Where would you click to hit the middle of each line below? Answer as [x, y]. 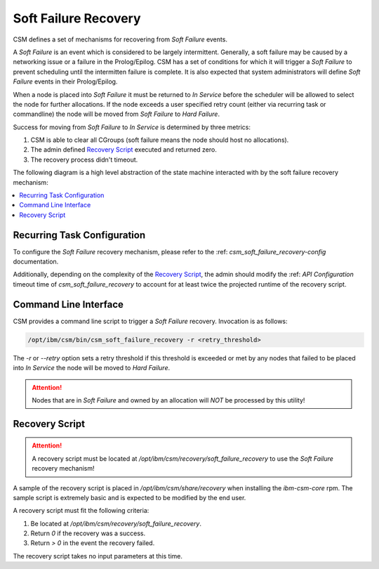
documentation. [36, 262]
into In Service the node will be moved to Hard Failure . [92, 368]
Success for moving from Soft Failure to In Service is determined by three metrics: [132, 127]
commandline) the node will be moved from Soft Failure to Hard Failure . [117, 114]
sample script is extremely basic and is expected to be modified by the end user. [129, 497]
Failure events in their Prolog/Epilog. [65, 81]
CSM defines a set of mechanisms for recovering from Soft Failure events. [120, 39]
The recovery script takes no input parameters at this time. [98, 556]
